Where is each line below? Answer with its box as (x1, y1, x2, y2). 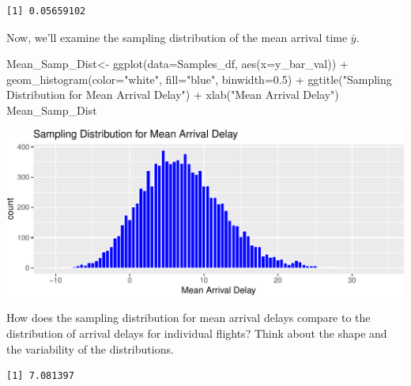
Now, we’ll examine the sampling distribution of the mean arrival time (6, 28, 348, 45)
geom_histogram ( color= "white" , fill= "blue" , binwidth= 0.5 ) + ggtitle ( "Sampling (6, 70, 392, 87)
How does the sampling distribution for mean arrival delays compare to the (6, 309, 371, 326)
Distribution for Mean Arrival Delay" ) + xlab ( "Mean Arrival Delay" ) (6, 86, 339, 103)
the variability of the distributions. (6, 340, 174, 357)
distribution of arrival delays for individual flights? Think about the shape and (6, 324, 387, 341)
